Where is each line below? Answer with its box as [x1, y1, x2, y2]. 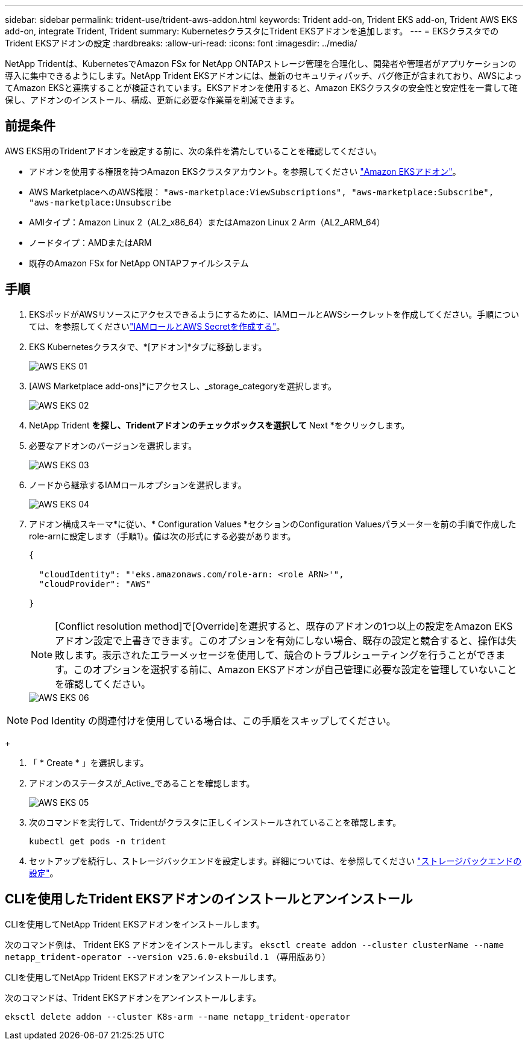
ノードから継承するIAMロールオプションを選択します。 [29, 479, 247, 490]
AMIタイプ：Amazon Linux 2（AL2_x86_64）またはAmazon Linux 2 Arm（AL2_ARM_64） [29, 216, 385, 227]
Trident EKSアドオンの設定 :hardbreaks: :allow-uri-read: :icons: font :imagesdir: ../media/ [5, 38, 357, 48]
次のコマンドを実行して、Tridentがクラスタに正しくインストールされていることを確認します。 [29, 817, 401, 827]
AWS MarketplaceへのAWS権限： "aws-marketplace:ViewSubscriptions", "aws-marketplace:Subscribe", [29, 186, 494, 197]
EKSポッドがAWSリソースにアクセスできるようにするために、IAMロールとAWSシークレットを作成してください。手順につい [29, 309, 520, 319]
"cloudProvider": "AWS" [39, 579, 151, 589]
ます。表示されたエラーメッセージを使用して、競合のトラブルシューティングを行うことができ [74, 648, 496, 661]
